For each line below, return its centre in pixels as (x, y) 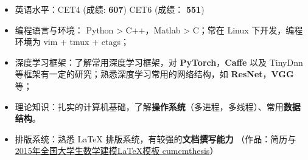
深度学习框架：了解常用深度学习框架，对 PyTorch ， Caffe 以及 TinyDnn (159, 62)
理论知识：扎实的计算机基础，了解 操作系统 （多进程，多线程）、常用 (149, 106)
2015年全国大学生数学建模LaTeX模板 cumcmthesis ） (117, 151)
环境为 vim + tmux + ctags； (72, 42)
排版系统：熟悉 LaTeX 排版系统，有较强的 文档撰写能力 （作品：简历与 (156, 138)
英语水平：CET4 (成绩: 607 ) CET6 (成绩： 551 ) (110, 9)
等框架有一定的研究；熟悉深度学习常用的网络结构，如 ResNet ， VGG (154, 74)
